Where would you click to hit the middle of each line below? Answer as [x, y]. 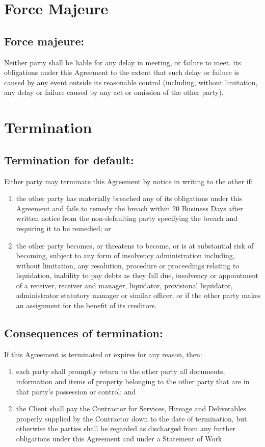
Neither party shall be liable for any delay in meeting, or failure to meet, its [123, 62]
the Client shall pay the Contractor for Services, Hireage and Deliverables [131, 408]
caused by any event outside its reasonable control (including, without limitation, [131, 82]
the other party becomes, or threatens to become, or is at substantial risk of [135, 245]
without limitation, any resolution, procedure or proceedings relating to [128, 265]
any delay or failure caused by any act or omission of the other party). [114, 92]
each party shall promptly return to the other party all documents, [121, 371]
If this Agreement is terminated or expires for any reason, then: [103, 354]
